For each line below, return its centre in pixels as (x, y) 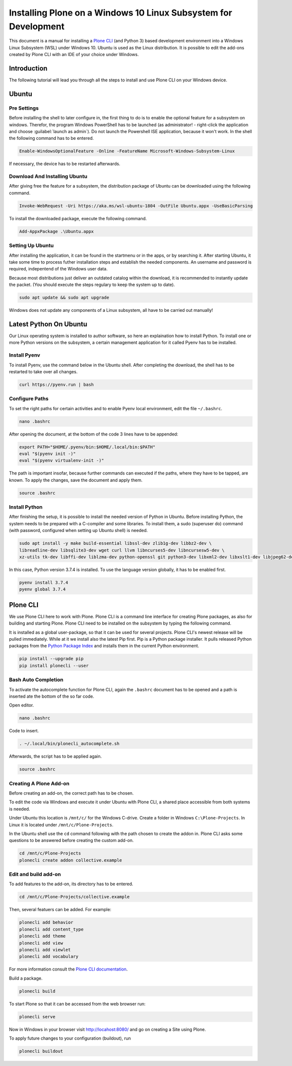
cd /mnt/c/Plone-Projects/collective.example (74, 897)
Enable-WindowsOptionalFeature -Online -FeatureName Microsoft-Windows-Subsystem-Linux (127, 151)
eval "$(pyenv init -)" (48, 454)
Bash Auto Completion (36, 680)
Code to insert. (24, 731)
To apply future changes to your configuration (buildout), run (70, 1038)
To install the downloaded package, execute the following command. (78, 218)
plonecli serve (37, 1017)
